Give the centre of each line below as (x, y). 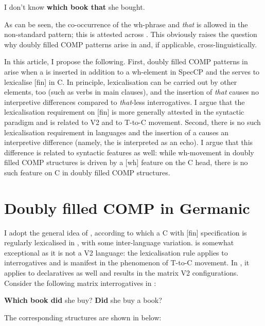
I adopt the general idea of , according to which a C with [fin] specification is (126, 232)
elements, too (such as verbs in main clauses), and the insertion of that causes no (131, 92)
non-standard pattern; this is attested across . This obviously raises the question (131, 34)
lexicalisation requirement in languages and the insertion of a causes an (117, 132)
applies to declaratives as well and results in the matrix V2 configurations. (121, 273)
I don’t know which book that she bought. (75, 7)
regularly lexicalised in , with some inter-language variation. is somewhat (119, 242)
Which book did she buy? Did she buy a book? (83, 300)
